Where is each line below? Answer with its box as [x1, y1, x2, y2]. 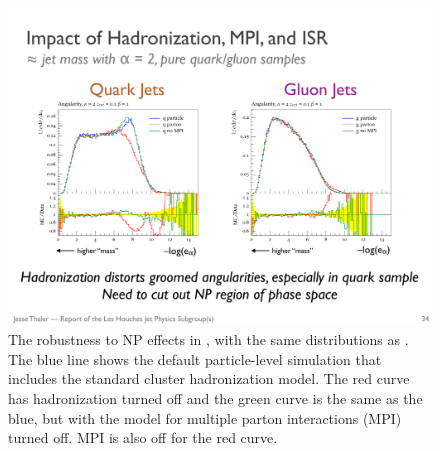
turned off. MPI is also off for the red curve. [8, 427, 278, 448]
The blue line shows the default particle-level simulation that [8, 348, 382, 369]
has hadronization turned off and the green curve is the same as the [8, 387, 423, 408]
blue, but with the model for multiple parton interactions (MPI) [8, 407, 402, 428]
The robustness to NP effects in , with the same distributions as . [8, 329, 409, 350]
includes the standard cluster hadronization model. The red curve [8, 368, 410, 389]
